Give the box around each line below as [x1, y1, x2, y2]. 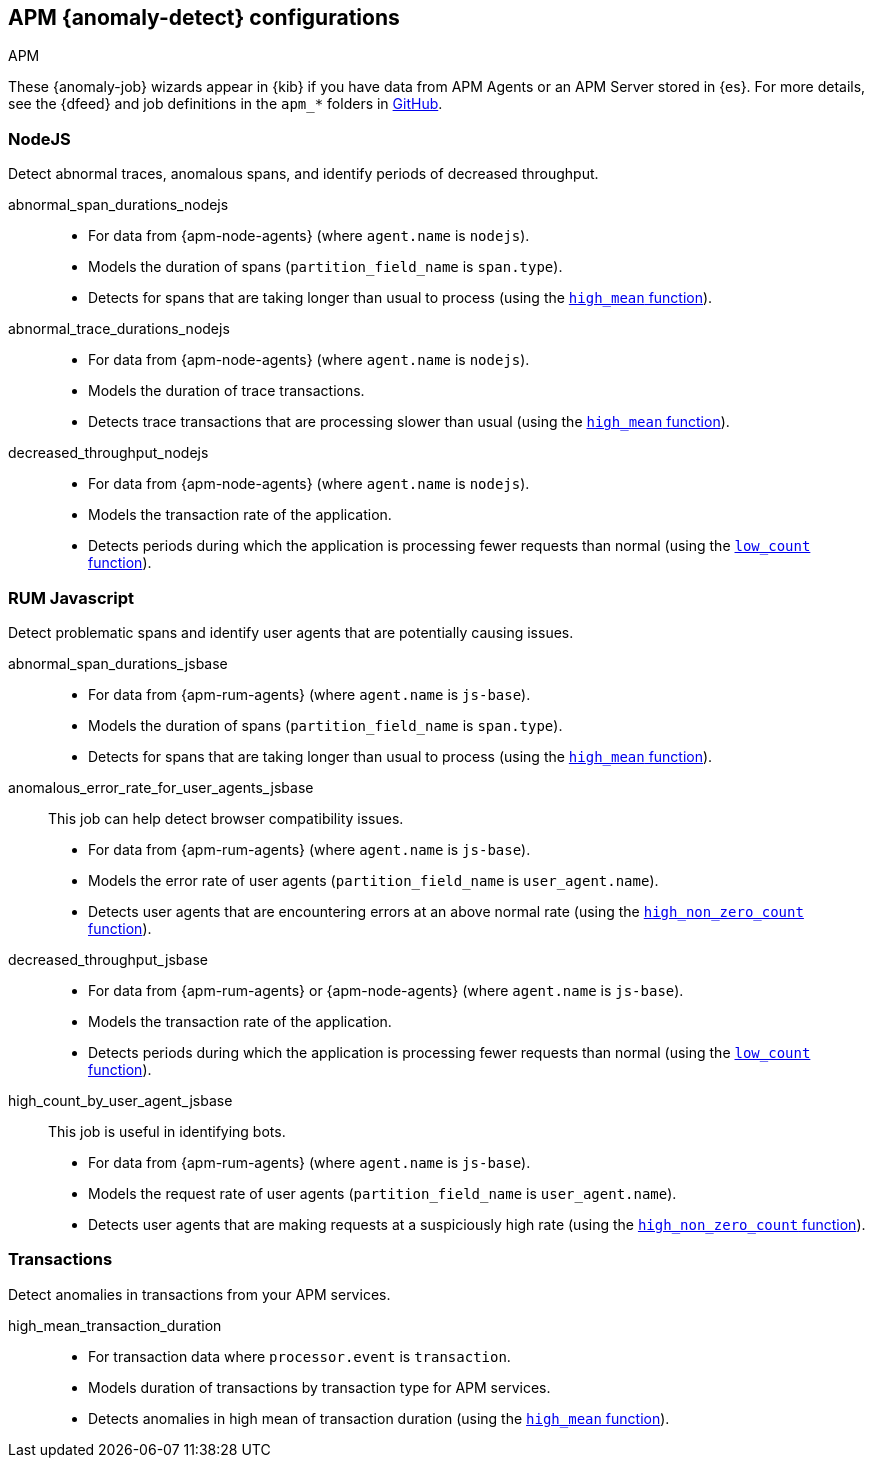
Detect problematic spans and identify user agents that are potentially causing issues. [8, 623, 574, 641]
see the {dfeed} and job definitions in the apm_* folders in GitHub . [8, 95, 443, 113]
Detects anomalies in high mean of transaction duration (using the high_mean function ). [88, 1409, 670, 1427]
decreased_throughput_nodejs [8, 444, 209, 462]
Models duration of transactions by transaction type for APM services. [88, 1378, 551, 1396]
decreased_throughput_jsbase [8, 950, 208, 968]
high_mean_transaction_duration [8, 1316, 222, 1334]
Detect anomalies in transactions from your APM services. [8, 1285, 391, 1303]
